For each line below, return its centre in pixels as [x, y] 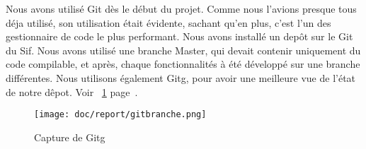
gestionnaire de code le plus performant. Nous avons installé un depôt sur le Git [179, 36]
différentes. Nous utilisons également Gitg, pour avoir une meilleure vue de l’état [181, 77]
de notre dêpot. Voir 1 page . [72, 91]
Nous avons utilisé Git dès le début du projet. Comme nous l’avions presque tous [181, 8]
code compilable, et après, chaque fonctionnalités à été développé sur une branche [183, 64]
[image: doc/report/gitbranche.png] [120, 115]
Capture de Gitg [70, 137]
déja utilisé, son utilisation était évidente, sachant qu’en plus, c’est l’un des [168, 22]
